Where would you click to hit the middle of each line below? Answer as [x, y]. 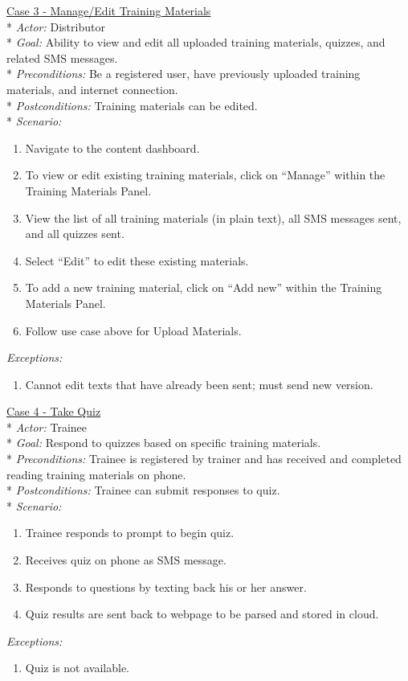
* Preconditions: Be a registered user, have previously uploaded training [184, 74]
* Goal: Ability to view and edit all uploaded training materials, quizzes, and [196, 42]
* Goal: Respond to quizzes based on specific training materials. [164, 443]
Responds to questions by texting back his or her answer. [166, 587]
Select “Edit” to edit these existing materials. [137, 260]
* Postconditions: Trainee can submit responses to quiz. [143, 490]
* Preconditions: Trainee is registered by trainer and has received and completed [204, 459]
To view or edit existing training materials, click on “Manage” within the [205, 175]
